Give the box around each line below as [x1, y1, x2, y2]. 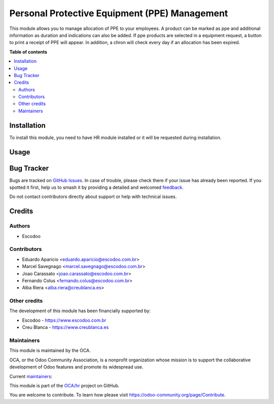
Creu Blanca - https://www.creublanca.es [22, 324, 109, 330]
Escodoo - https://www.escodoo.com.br [22, 317, 107, 323]
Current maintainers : [9, 373, 53, 379]
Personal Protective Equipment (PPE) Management [9, 8, 228, 19]
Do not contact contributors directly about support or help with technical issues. [9, 193, 177, 200]
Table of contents [9, 49, 48, 55]
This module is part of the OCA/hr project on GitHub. [9, 382, 120, 388]
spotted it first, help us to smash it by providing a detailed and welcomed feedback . [9, 184, 184, 190]
